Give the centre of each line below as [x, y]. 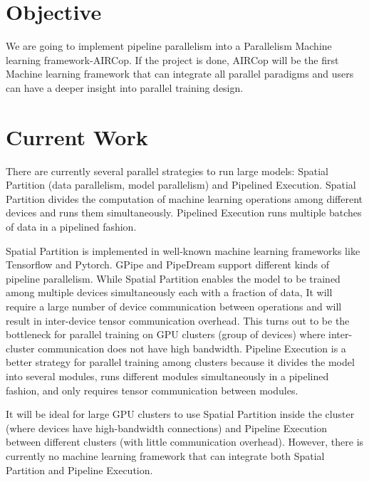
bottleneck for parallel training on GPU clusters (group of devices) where [166, 334]
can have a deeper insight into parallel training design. [125, 87]
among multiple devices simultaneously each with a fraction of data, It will [169, 292]
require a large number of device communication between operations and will [174, 306]
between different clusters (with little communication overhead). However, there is [185, 442]
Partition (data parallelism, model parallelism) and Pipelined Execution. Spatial [181, 185]
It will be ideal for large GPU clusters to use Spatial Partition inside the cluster [180, 414]
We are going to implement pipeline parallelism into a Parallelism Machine [169, 46]
